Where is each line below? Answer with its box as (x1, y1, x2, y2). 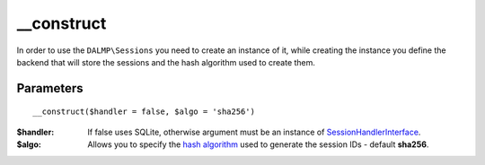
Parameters (16, 81, 84, 96)
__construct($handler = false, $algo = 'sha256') (32, 107, 256, 117)
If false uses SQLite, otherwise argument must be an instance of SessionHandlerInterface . (87, 126, 421, 137)
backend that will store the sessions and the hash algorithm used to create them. (16, 56, 316, 67)
